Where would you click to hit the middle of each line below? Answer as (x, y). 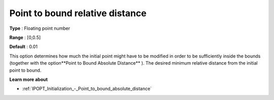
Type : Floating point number (40, 28)
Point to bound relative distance (78, 13)
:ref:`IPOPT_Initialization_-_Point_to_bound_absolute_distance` (87, 89)
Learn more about (29, 79)
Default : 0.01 (24, 47)
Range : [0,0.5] (25, 37)
